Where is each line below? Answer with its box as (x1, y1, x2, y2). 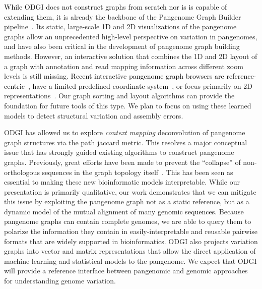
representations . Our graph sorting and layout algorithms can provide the (4, 90, 235, 101)
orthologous (4, 166, 40, 177)
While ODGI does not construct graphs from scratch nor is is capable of (4, 2, 227, 12)
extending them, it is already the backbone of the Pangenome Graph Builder (4, 11, 241, 22)
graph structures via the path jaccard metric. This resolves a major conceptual (4, 137, 247, 147)
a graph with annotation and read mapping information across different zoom (4, 61, 243, 71)
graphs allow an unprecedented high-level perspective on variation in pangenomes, (4, 31, 257, 41)
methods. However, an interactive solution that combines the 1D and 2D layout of (4, 50, 257, 61)
